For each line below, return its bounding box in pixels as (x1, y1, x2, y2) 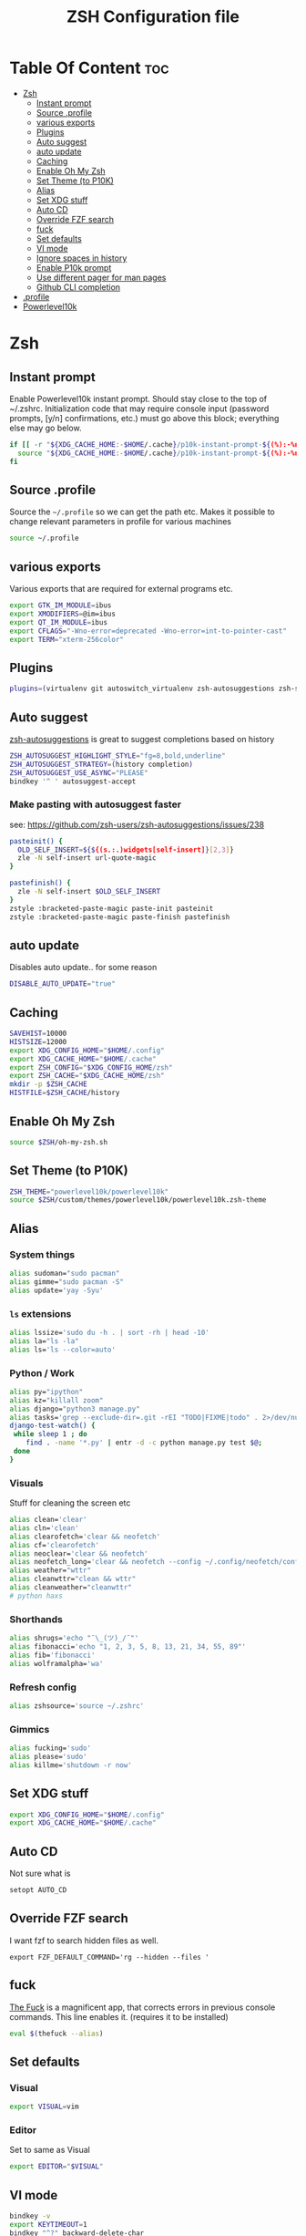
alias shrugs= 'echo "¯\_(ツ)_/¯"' (9, 1634, 139, 1643)
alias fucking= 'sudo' (9, 1744, 92, 1753)
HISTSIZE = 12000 (9, 1037, 67, 1046)
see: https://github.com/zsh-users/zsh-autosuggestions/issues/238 (9, 819, 265, 830)
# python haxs (9, 1591, 64, 1600)
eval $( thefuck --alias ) (9, 2029, 104, 2038)
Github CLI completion (36, 281, 121, 293)
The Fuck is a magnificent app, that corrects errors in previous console (9, 2002, 276, 2013)
